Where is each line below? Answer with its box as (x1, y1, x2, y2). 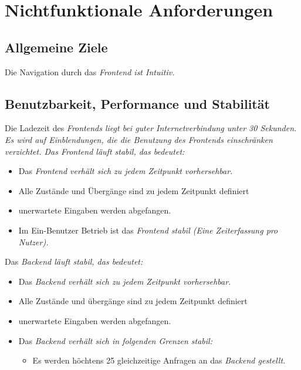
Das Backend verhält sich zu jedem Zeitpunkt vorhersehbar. (18, 275, 231, 287)
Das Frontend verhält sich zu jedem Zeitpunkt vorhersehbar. (18, 165, 233, 177)
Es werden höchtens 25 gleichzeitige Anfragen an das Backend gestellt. (32, 354, 286, 366)
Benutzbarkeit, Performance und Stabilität (5, 94, 270, 112)
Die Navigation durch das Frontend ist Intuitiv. (5, 65, 175, 78)
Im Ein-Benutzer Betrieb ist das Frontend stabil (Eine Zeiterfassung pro (18, 224, 278, 236)
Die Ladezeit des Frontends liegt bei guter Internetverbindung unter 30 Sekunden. (5, 122, 297, 134)
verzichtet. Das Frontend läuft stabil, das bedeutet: (5, 145, 185, 157)
